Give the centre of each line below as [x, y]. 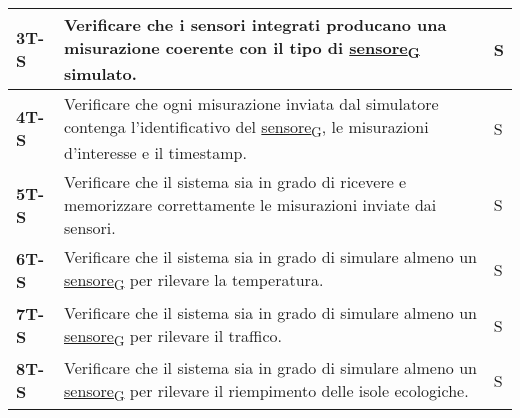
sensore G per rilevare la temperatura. [193, 281]
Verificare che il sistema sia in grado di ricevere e [235, 182]
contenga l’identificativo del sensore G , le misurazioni [246, 128]
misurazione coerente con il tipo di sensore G [241, 49]
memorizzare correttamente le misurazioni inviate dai [250, 205]
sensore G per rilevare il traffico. [172, 336]
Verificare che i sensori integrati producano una [255, 24]
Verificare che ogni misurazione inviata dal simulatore [251, 104]
